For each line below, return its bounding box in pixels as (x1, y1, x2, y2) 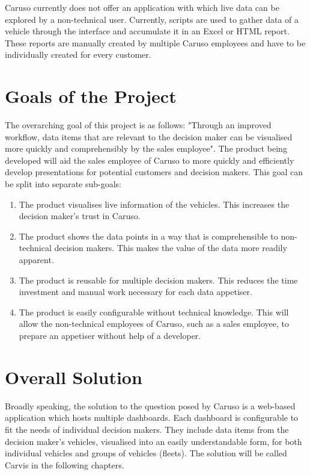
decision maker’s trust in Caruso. (19, 210, 141, 222)
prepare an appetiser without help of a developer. (19, 329, 201, 341)
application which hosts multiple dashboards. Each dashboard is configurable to (5, 411, 299, 424)
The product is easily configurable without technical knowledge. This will (19, 305, 289, 318)
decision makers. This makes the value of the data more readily (54, 241, 287, 254)
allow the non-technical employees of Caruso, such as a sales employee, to (19, 317, 289, 330)
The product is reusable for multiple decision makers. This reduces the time (19, 273, 298, 286)
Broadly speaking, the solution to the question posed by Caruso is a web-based (5, 399, 296, 412)
